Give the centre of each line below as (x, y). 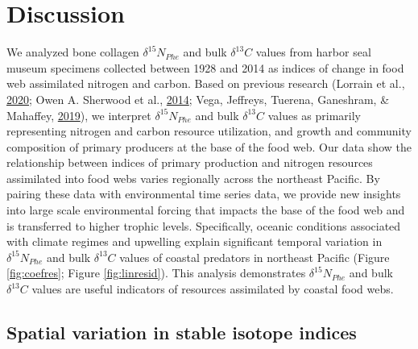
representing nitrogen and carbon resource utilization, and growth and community (209, 131)
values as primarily (315, 115)
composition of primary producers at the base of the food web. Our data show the (209, 146)
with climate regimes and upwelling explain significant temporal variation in (195, 241)
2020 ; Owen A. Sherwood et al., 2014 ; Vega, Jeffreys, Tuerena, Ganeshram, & (198, 99)
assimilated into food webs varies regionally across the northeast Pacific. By (193, 178)
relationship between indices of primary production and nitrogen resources (190, 162)
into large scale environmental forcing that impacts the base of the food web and (206, 210)
